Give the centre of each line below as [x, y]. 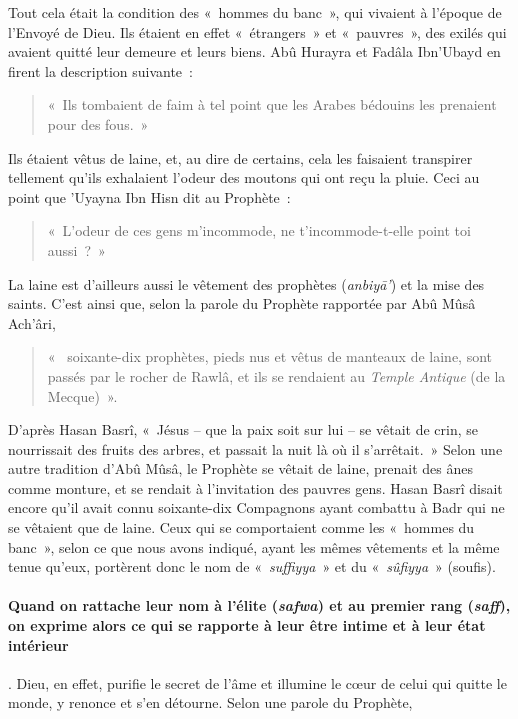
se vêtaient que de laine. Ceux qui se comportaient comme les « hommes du [241, 527]
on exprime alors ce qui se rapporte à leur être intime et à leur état [247, 625]
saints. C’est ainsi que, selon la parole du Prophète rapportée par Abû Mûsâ [242, 303]
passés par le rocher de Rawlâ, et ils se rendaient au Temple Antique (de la [276, 375]
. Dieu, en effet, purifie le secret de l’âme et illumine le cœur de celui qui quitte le [257, 682]
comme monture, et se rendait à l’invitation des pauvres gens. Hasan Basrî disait [255, 487]
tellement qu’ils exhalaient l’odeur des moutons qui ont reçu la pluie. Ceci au [244, 177]
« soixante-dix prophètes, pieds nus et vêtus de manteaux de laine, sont [270, 356]
